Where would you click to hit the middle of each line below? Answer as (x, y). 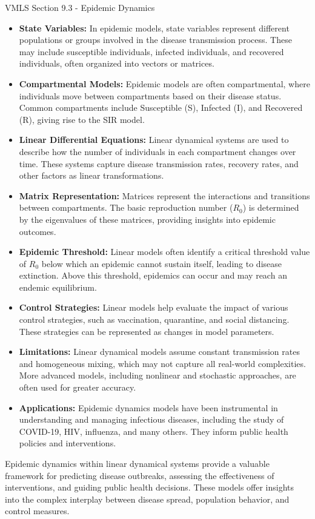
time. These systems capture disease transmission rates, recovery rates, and (159, 163)
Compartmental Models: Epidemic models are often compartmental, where (164, 83)
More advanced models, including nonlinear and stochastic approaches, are (157, 375)
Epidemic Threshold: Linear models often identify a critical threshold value (164, 252)
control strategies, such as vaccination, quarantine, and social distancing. (154, 319)
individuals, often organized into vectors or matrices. (117, 63)
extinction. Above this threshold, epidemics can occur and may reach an (153, 275)
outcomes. (38, 231)
